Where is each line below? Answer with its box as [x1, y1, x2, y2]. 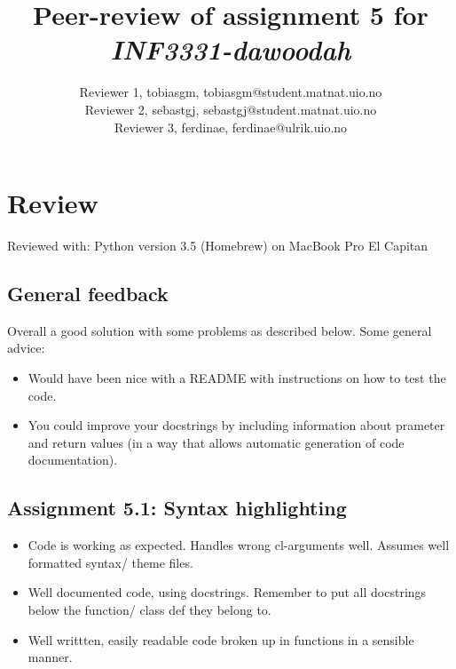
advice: [7, 338, 45, 357]
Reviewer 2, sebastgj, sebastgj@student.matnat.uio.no [84, 100, 377, 118]
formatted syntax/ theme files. [28, 553, 193, 571]
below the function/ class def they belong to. [28, 600, 271, 618]
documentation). [28, 450, 118, 469]
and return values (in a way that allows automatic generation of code [28, 433, 405, 451]
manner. [28, 648, 73, 666]
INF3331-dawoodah [110, 31, 351, 68]
